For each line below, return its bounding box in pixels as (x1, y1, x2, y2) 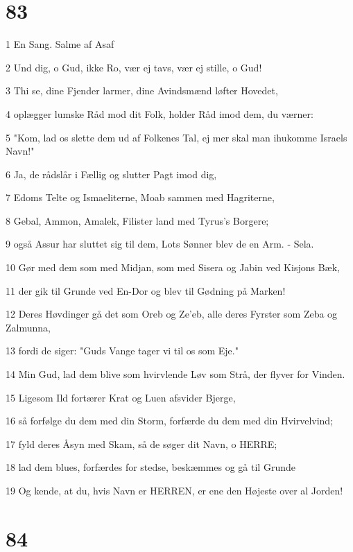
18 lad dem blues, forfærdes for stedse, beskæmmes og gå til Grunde (6, 460, 295, 474)
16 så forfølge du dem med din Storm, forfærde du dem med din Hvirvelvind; (6, 413, 334, 428)
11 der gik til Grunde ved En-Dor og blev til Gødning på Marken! (6, 283, 286, 297)
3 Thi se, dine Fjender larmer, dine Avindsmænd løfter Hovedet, (6, 83, 278, 98)
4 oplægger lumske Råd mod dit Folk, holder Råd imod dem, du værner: (6, 106, 313, 121)
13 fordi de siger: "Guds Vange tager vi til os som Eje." (6, 343, 239, 358)
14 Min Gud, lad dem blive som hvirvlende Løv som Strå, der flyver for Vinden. (6, 367, 345, 381)
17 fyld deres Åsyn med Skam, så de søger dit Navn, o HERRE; (6, 436, 277, 451)
